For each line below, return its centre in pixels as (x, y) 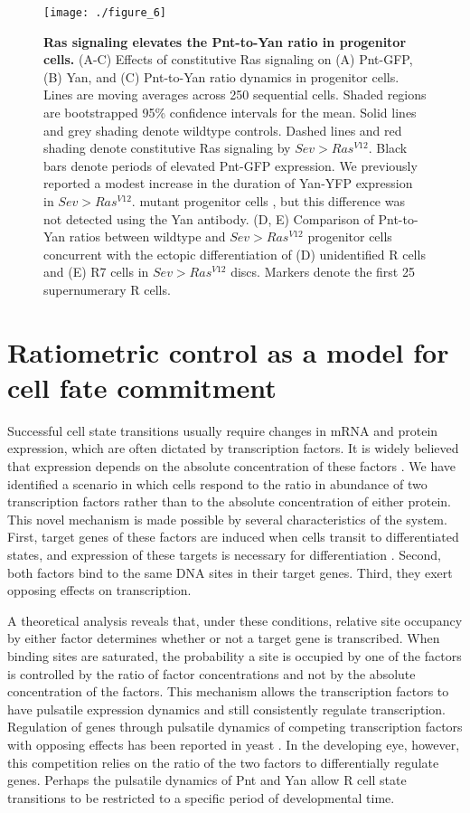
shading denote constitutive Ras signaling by (167, 148)
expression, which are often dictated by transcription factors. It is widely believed (233, 448)
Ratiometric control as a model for (228, 351)
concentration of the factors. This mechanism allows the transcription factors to (228, 691)
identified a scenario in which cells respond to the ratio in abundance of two (217, 483)
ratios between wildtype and (147, 236)
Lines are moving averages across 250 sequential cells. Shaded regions (235, 95)
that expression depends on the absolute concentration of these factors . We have (232, 466)
